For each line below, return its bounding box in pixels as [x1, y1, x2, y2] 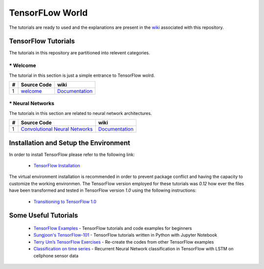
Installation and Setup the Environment [9, 138, 131, 147]
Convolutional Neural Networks [21, 126, 93, 133]
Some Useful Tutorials [9, 211, 78, 220]
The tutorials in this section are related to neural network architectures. [9, 110, 152, 116]
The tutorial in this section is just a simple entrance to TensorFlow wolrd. [9, 72, 155, 78]
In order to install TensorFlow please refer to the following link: [9, 152, 135, 157]
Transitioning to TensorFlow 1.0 [33, 199, 97, 204]
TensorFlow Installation [33, 163, 81, 169]
